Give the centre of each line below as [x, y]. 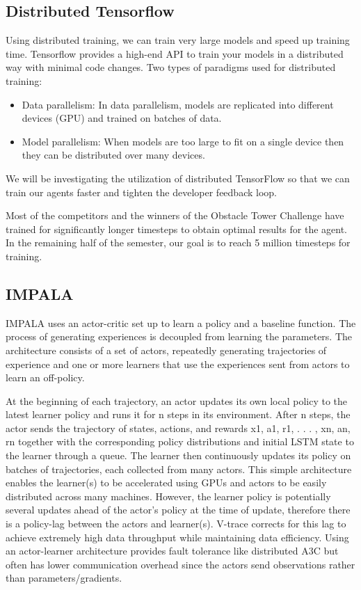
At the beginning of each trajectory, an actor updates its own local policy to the [177, 400]
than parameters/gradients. [64, 578]
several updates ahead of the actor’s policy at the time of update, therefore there [178, 510]
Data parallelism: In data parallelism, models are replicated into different [178, 104]
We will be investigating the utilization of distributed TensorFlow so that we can [178, 178]
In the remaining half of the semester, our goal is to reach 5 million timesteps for [178, 242]
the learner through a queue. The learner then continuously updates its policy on [178, 455]
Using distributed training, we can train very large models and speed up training [178, 40]
